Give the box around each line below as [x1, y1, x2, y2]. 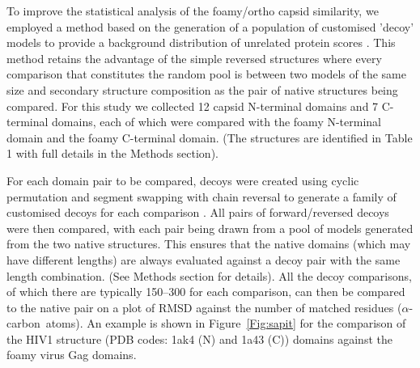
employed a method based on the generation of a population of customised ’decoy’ [6, 18, 414, 35]
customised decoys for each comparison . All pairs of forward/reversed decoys [6, 204, 389, 221]
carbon [6, 315, 40, 332]
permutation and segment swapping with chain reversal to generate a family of [6, 188, 397, 205]
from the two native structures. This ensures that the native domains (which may [6, 235, 411, 252]
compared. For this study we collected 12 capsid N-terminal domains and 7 [6, 97, 379, 114]
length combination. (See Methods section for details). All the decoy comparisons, [6, 267, 412, 284]
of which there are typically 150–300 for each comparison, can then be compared [6, 283, 405, 300]
